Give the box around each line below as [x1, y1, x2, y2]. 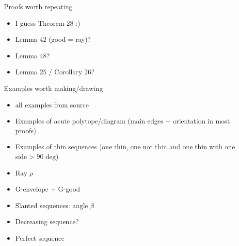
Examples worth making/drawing [4, 83, 103, 93]
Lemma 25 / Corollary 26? [15, 67, 95, 77]
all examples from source [15, 99, 89, 109]
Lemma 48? [15, 50, 50, 60]
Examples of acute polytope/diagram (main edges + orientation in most [15, 116, 230, 126]
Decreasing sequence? [15, 216, 79, 227]
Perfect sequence [15, 232, 64, 243]
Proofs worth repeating [4, 1, 73, 11]
